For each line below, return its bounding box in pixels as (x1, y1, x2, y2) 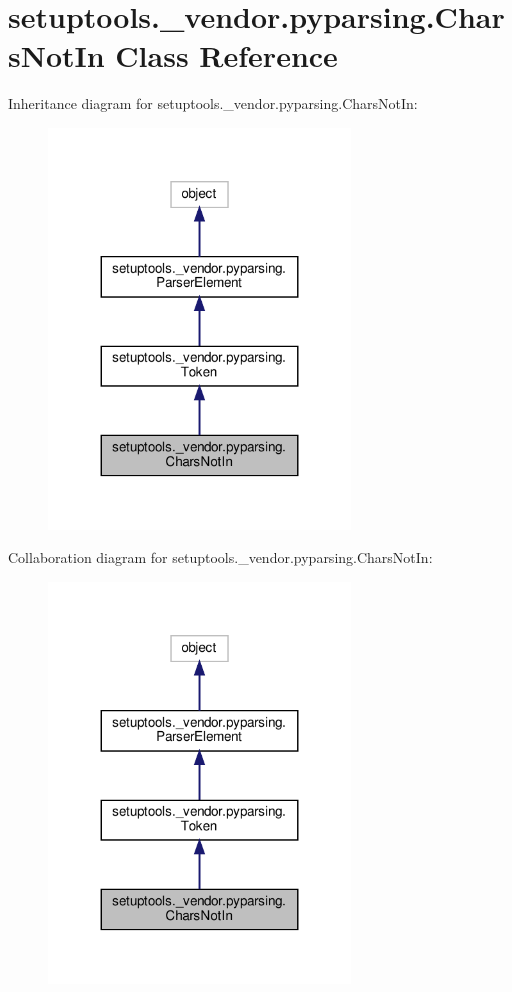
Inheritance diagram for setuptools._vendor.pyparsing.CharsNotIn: (8, 93, 418, 114)
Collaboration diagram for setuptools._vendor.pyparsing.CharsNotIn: (8, 547, 433, 568)
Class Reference (115, 35, 338, 76)
